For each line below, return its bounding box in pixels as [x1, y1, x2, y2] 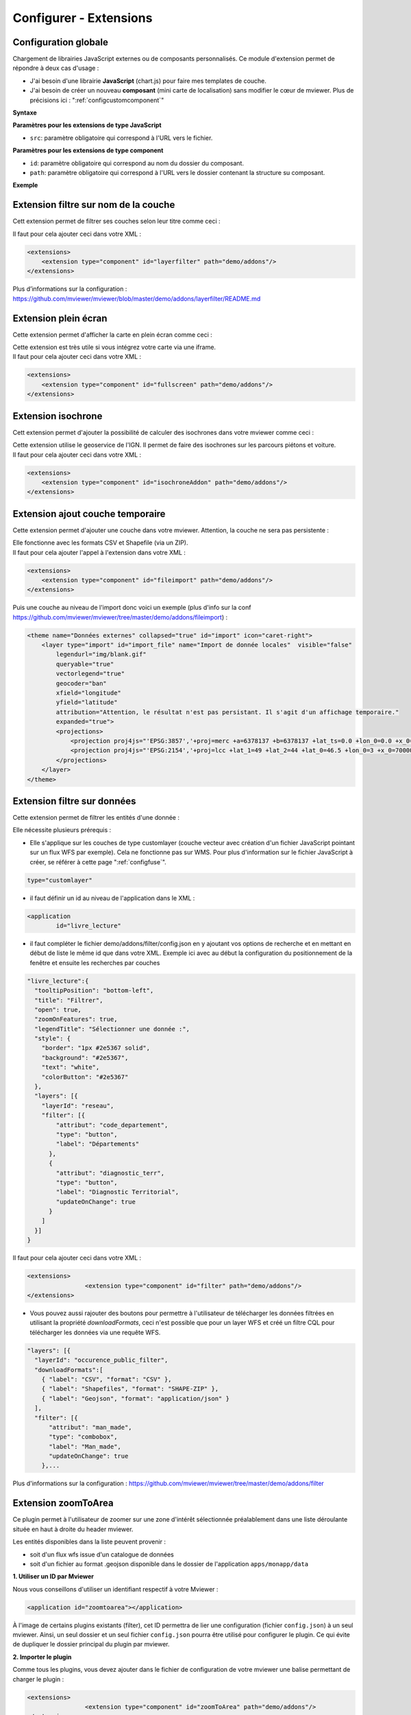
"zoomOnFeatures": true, [34, 1015, 118, 1024]
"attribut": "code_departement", [55, 1121, 169, 1128]
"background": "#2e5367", [41, 1054, 129, 1061]
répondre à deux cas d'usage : [12, 64, 99, 72]
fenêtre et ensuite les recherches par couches [29, 958, 160, 967]
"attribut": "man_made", [49, 1423, 133, 1431]
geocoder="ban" [55, 679, 108, 687]
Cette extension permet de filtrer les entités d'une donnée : [12, 814, 179, 822]
